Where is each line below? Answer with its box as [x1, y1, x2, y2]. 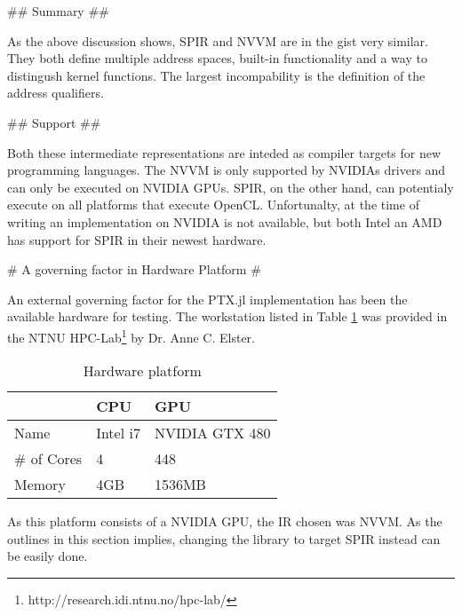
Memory [14, 474, 66, 495]
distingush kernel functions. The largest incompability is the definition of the [7, 66, 426, 84]
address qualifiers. [7, 83, 104, 102]
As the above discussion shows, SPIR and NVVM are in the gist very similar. [7, 31, 428, 50]
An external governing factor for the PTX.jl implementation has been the [7, 289, 408, 308]
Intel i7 [96, 422, 140, 444]
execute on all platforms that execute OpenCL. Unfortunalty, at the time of [7, 195, 419, 214]
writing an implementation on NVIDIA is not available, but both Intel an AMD [7, 212, 442, 231]
